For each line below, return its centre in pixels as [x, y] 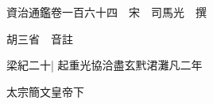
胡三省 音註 [40, 38]
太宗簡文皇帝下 [45, 91]
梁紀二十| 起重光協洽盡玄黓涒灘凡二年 [105, 65]
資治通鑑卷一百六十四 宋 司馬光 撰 [106, 12]
